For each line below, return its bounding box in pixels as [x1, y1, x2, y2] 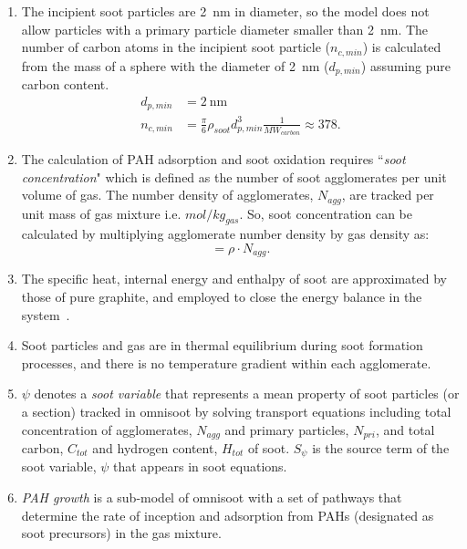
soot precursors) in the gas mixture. [21, 523, 222, 543]
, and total [375, 420, 435, 439]
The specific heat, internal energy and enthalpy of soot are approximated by [21, 269, 448, 288]
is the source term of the [312, 439, 450, 458]
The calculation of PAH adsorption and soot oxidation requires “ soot [21, 149, 406, 168]
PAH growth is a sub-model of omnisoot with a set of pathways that [21, 488, 402, 507]
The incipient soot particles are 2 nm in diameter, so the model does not [21, 2, 430, 20]
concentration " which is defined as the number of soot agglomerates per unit [21, 167, 447, 186]
